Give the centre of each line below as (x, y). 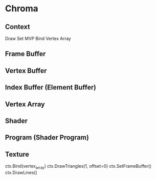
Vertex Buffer (26, 71)
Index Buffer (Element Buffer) (51, 87)
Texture (17, 154)
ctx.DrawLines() (21, 172)
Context (18, 27)
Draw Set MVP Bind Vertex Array (38, 38)
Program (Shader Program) (47, 137)
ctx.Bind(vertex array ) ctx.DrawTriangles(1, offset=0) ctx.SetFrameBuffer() (78, 167)
